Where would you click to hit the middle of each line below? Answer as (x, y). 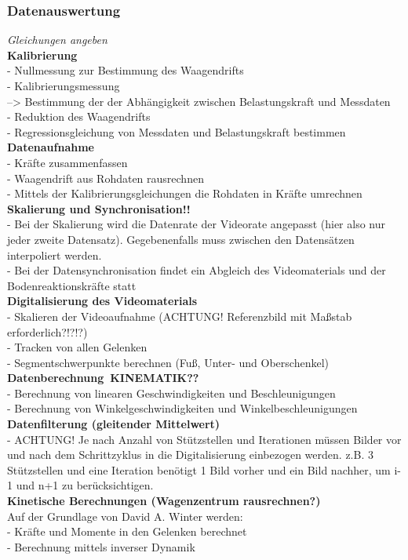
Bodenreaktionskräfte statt (72, 285)
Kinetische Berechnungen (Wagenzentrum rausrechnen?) (164, 501)
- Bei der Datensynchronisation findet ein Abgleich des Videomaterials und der (197, 270)
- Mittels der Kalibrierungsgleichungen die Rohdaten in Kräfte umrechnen (185, 193)
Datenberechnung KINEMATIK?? (103, 378)
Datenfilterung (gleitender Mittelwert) (114, 424)
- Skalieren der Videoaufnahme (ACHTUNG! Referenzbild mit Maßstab (180, 316)
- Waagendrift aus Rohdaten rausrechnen (106, 178)
